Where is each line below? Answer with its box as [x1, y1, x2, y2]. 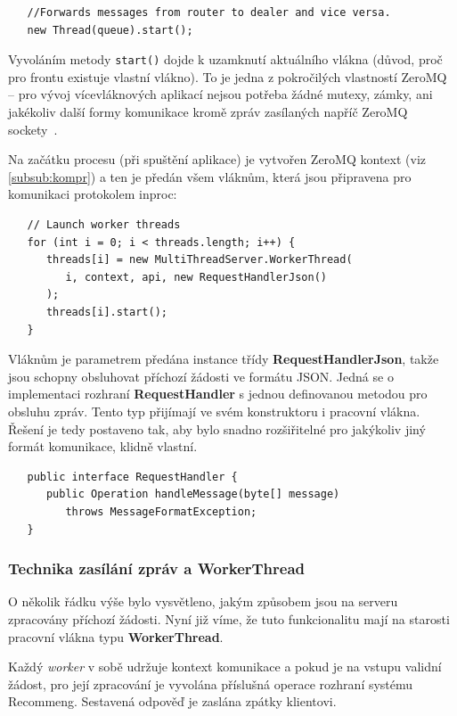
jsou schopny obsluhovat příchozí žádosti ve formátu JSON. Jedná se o [8, 366, 394, 385]
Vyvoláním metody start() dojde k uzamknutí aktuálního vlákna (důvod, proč [8, 50, 443, 69]
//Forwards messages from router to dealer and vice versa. [27, 6, 391, 19]
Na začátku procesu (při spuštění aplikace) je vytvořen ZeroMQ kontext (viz [8, 150, 426, 169]
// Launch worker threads [27, 218, 181, 231]
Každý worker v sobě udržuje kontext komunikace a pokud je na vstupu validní [8, 657, 442, 676]
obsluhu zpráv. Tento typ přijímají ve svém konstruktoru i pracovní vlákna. [8, 401, 420, 420]
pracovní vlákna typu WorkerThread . [8, 627, 224, 646]
